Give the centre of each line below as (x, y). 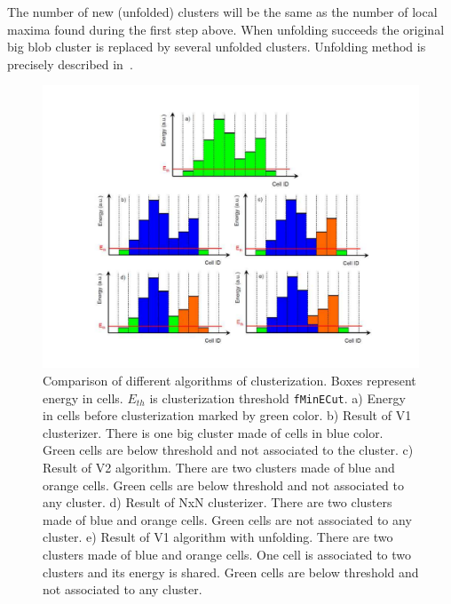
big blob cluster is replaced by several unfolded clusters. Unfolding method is (217, 47)
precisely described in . (70, 64)
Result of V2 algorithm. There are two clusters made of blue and (219, 467)
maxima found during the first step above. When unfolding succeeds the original (226, 29)
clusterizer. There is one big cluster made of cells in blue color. (213, 432)
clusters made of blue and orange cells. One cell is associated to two (227, 554)
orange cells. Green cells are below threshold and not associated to (223, 485)
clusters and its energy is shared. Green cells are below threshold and (231, 572)
